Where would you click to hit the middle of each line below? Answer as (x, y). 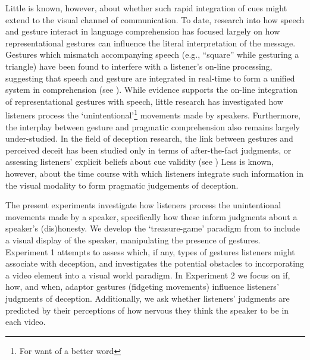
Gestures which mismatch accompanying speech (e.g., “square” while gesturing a (152, 54)
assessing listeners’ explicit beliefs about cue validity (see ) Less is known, (140, 162)
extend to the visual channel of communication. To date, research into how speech (155, 19)
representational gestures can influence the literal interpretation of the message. (151, 43)
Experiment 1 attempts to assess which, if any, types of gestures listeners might (150, 251)
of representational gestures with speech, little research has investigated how (144, 101)
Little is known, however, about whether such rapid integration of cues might (146, 8)
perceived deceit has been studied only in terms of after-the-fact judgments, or (148, 150)
